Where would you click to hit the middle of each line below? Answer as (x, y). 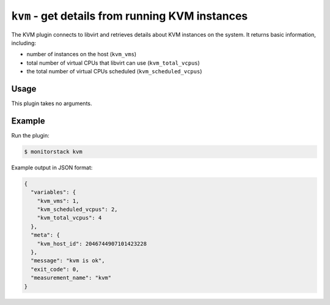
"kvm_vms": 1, (58, 201)
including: (24, 43)
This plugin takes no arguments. (52, 103)
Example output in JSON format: (52, 167)
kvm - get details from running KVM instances (130, 16)
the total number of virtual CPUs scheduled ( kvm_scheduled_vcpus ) (114, 72)
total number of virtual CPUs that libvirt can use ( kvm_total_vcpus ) (113, 63)
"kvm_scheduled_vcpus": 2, (78, 210)
